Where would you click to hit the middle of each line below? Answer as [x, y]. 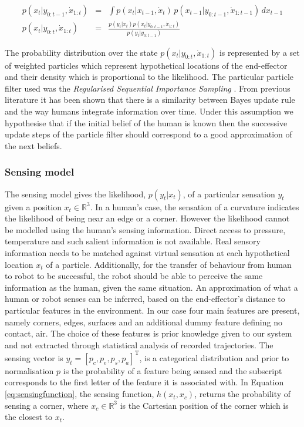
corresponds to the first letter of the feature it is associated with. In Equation [144, 382]
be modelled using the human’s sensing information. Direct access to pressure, [145, 229]
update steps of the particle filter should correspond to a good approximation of [148, 134]
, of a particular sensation [229, 194]
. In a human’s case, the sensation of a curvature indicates [195, 206]
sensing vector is [34, 357]
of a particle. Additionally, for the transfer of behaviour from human [169, 264]
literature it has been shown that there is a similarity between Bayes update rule [150, 100]
